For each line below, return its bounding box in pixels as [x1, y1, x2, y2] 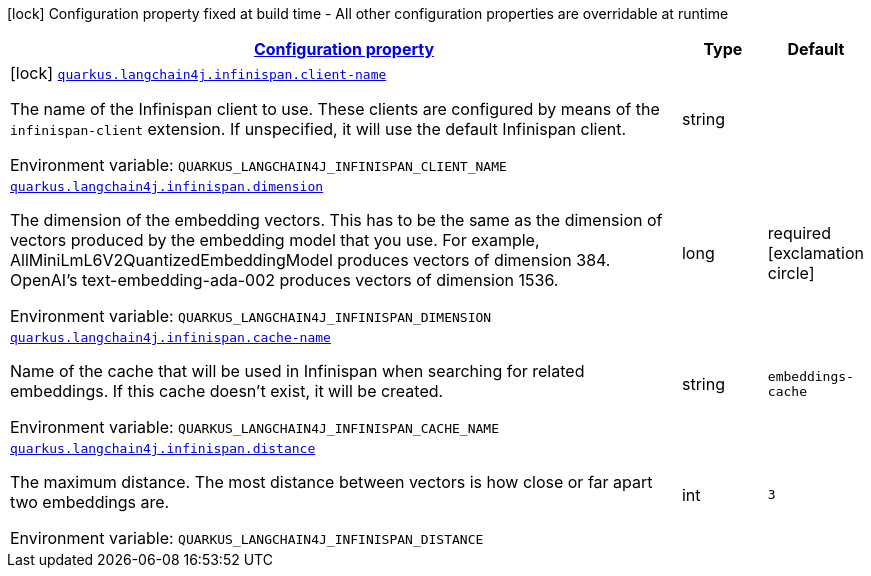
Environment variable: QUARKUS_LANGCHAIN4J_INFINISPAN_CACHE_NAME [10, 417, 499, 437]
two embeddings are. [10, 492, 170, 512]
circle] [767, 262, 815, 283]
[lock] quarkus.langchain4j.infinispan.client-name [10, 63, 387, 83]
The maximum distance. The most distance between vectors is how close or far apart [10, 472, 653, 492]
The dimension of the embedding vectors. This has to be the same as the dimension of [10, 210, 663, 230]
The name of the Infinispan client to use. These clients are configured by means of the [10, 99, 660, 119]
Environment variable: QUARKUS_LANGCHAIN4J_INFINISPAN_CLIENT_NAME [10, 155, 507, 175]
